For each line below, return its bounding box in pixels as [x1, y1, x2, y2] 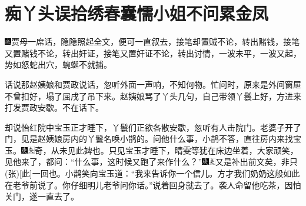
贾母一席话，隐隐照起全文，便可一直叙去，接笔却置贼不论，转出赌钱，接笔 [11, 35, 300, 48]
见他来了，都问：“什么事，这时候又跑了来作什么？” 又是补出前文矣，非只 [5, 155, 298, 168]
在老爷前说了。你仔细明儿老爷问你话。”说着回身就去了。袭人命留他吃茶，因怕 [5, 178, 301, 191]
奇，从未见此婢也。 [34, 144, 109, 156]
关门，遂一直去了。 [5, 190, 79, 202]
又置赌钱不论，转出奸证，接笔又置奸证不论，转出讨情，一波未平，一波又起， [5, 46, 301, 59]
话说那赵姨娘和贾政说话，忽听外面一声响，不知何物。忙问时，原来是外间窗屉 [5, 78, 301, 90]
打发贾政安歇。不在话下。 [5, 101, 104, 114]
